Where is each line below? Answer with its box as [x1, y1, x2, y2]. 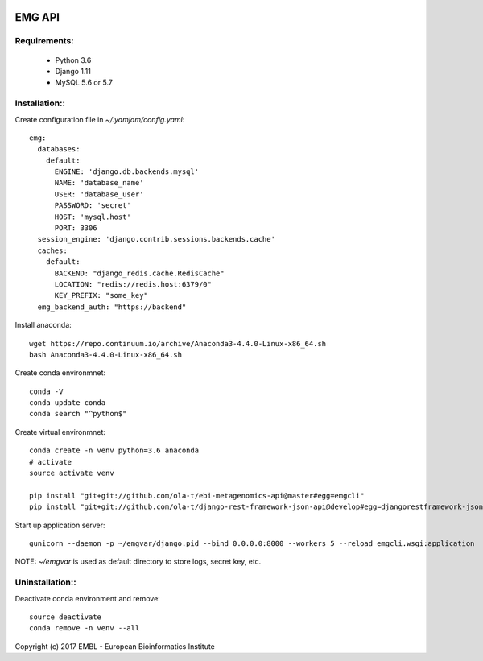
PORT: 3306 [54, 224, 97, 233]
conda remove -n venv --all [29, 624, 140, 633]
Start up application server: [14, 520, 105, 530]
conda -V [29, 386, 64, 396]
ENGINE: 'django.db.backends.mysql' [54, 167, 200, 176]
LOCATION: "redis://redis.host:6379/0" [54, 279, 213, 289]
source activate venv [29, 469, 114, 478]
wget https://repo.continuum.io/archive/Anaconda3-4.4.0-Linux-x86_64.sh [29, 339, 327, 348]
